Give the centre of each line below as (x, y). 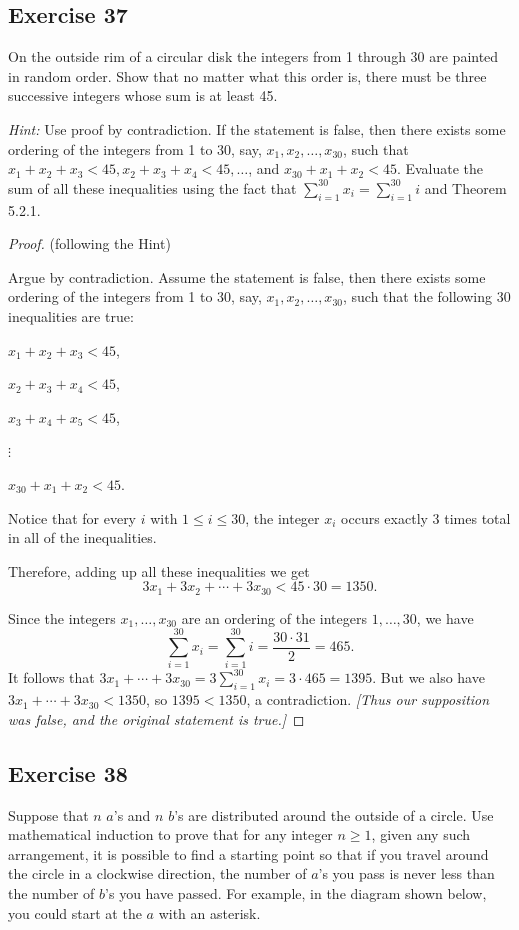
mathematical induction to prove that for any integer (170, 834)
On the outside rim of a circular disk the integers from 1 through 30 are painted (253, 56)
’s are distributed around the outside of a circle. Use (334, 814)
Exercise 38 (68, 772)
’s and (132, 814)
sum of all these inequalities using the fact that (152, 187)
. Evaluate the (440, 168)
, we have (445, 617)
